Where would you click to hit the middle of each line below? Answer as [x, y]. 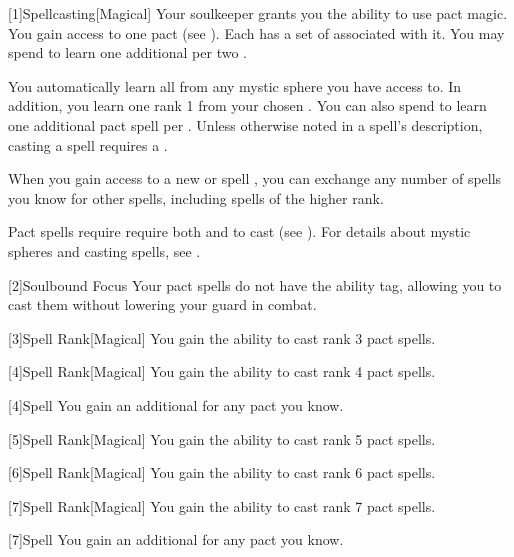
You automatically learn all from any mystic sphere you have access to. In [235, 85]
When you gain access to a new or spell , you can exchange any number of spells [255, 178]
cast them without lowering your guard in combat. [162, 304]
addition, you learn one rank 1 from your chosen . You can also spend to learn [247, 105]
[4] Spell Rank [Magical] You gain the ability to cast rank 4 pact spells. [222, 371]
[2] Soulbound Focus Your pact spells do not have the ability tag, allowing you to [255, 284]
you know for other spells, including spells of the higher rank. [196, 197]
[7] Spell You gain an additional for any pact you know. [176, 539]
